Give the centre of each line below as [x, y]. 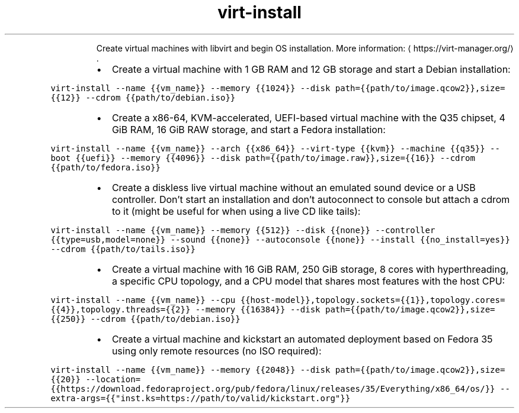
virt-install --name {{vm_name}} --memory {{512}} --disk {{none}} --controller [243, 230]
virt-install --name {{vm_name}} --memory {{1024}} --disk [190, 88]
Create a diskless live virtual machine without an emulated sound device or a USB [294, 187]
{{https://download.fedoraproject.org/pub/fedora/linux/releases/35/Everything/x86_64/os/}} [273, 388]
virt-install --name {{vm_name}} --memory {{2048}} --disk [190, 370]
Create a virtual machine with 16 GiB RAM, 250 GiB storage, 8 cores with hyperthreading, [310, 269]
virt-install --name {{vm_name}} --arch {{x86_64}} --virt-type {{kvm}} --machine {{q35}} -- [275, 148]
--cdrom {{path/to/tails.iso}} [123, 249]
